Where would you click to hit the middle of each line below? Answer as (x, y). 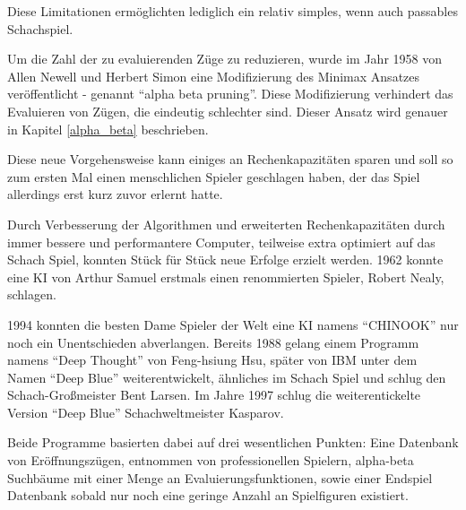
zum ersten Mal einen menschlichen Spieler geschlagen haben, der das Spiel (214, 176)
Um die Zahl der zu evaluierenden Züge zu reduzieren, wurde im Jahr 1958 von (224, 59)
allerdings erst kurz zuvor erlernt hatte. (115, 194)
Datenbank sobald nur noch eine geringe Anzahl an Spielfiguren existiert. (208, 495)
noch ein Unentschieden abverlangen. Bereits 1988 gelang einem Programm (213, 342)
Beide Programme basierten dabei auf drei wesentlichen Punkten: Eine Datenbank (233, 442)
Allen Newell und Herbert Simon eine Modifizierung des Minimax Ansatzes (214, 76)
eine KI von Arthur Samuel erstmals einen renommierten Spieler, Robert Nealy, (226, 277)
